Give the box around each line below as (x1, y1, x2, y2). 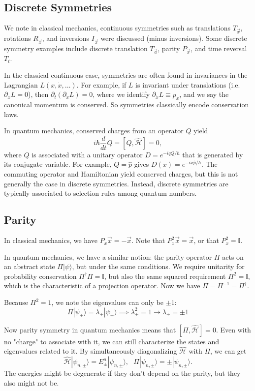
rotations (4, 32, 31, 43)
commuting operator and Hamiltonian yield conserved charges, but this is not (4, 169, 238, 179)
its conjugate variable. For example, (4, 159, 112, 169)
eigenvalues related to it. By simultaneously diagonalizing (4, 346, 177, 356)
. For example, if (76, 79, 127, 90)
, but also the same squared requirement (104, 271, 226, 281)
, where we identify (93, 89, 150, 99)
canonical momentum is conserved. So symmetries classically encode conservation (4, 99, 249, 110)
